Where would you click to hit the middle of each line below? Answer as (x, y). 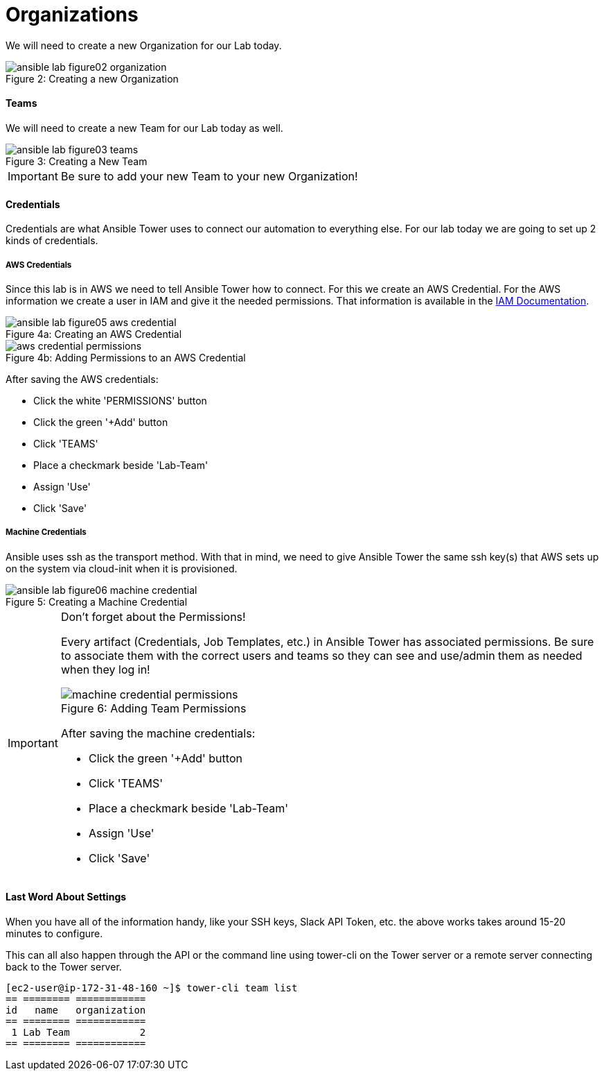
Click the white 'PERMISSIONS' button (120, 400)
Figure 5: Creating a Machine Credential (97, 601)
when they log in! (105, 669)
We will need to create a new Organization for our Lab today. (144, 45)
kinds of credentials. (52, 241)
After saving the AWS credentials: (82, 379)
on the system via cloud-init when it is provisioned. (122, 568)
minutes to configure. (54, 933)
